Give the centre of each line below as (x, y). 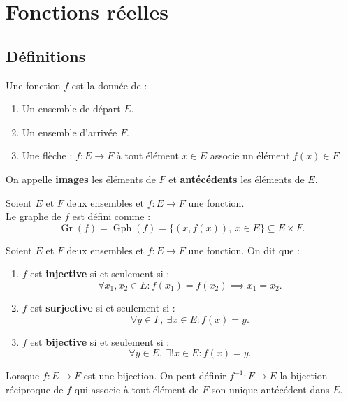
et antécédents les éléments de (237, 178)
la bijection (304, 376)
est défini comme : (111, 216)
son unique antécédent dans (270, 389)
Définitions (46, 56)
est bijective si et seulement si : (100, 341)
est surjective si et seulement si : (103, 307)
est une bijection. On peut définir (155, 376)
